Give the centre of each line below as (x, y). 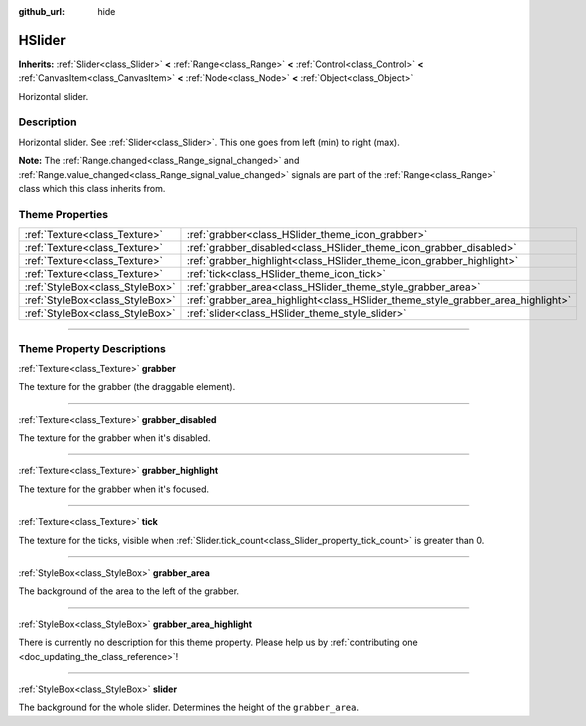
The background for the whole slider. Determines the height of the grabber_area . (189, 707)
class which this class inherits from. (92, 188)
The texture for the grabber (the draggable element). (127, 387)
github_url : (41, 11)
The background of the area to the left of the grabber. (129, 591)
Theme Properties (63, 214)
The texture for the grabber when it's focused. (114, 489)
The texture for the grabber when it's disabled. (114, 438)
